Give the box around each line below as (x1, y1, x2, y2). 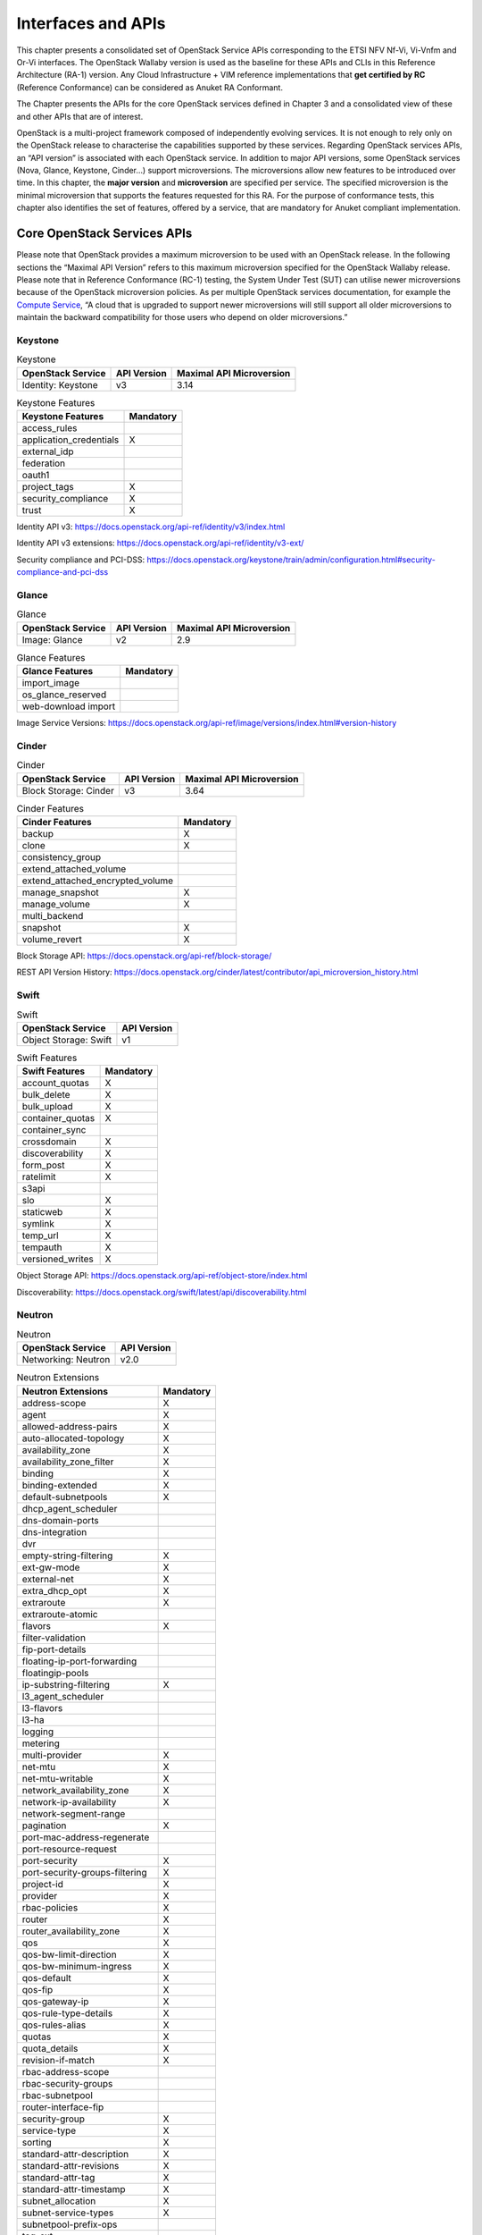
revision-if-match (21, 2054, 96, 2066)
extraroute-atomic (21, 1607, 98, 1620)
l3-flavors (21, 1701, 63, 1714)
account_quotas (21, 1077, 89, 1090)
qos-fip (21, 1983, 54, 1995)
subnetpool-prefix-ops (21, 2218, 118, 2231)
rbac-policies (21, 1901, 79, 1913)
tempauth (21, 1241, 62, 1253)
